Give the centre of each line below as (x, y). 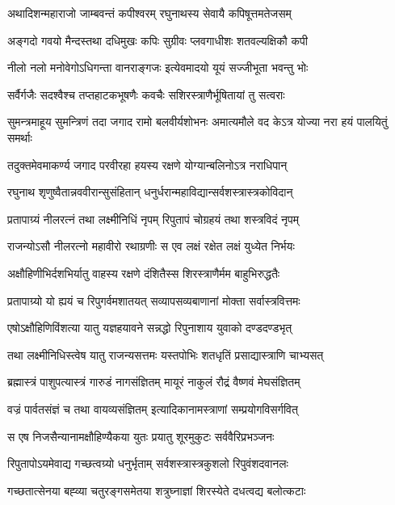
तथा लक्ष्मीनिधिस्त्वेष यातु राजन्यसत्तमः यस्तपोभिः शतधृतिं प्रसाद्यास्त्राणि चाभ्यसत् (166, 354)
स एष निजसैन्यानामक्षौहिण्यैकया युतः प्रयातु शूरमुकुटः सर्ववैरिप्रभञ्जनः (141, 436)
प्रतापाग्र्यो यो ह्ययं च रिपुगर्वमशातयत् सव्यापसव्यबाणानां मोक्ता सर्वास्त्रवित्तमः (154, 300)
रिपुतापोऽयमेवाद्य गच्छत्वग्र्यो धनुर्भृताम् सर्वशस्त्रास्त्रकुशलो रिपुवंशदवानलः (148, 463)
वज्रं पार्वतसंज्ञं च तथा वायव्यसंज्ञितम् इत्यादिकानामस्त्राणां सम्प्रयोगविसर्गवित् (153, 408)
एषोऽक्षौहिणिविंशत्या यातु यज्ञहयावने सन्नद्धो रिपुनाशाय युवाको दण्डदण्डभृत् (150, 328)
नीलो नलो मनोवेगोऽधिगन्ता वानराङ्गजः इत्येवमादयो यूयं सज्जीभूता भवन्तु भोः (158, 67)
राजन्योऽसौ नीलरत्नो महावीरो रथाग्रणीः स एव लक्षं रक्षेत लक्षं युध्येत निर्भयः (151, 246)
